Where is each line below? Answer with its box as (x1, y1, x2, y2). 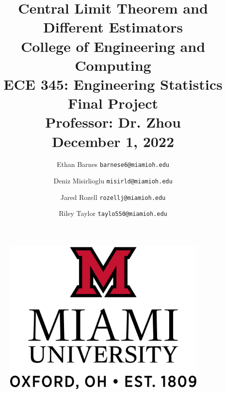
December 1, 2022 (51, 131, 175, 151)
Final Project (67, 93, 159, 113)
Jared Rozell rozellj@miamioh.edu (60, 192, 166, 202)
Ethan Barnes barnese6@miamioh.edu (57, 159, 169, 169)
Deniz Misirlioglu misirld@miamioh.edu (53, 176, 173, 186)
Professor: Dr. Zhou (45, 112, 181, 132)
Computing (75, 55, 151, 75)
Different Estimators (43, 17, 183, 37)
